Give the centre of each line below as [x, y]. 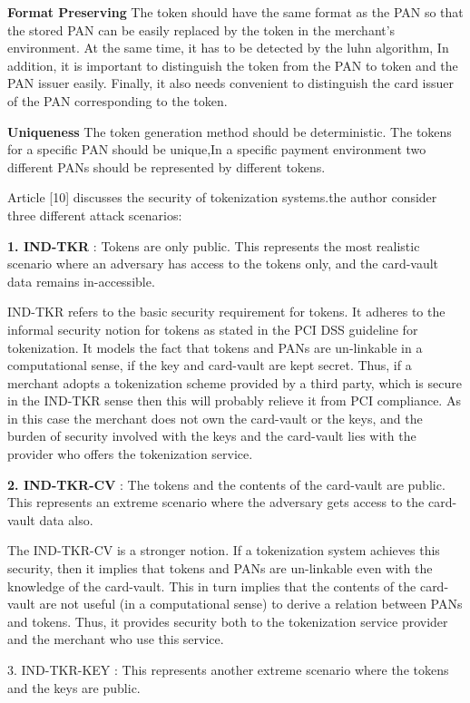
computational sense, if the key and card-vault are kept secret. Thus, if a [210, 365]
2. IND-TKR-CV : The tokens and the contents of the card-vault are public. [226, 484]
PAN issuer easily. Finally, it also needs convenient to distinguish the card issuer [230, 83]
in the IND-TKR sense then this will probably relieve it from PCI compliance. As [234, 400]
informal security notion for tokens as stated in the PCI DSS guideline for [213, 329]
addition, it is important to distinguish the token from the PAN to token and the [233, 65]
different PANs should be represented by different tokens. [166, 166]
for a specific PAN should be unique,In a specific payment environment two [217, 149]
